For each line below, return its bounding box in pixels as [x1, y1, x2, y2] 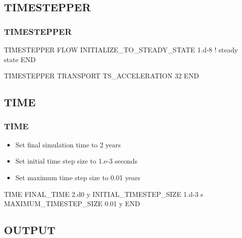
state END [4, 54, 36, 64]
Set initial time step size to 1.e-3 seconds [15, 156, 137, 166]
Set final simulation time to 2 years [15, 139, 121, 149]
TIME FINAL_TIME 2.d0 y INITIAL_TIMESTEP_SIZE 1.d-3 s [4, 189, 203, 199]
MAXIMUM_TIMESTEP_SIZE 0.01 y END [4, 198, 140, 209]
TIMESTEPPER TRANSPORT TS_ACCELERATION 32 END [4, 71, 199, 81]
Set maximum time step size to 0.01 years [15, 172, 141, 182]
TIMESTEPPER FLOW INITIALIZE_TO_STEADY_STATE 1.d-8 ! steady [4, 45, 238, 54]
